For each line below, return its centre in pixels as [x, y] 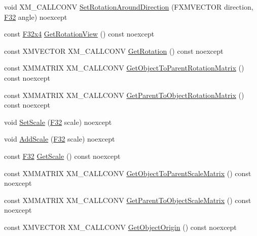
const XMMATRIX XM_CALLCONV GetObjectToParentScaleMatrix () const [128, 173]
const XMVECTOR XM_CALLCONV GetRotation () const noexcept [114, 50]
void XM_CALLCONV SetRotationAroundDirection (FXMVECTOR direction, [129, 7]
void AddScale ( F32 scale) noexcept [60, 139]
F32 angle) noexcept [36, 16]
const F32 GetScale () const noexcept [62, 156]
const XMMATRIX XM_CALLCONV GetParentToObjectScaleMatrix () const [128, 200]
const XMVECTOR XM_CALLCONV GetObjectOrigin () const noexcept [120, 227]
